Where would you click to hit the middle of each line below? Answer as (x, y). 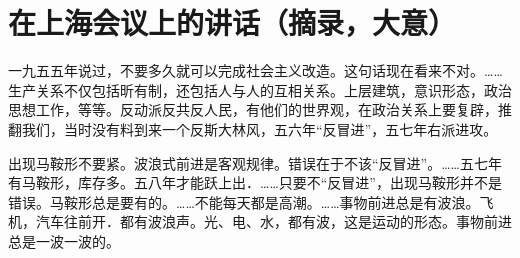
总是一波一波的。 (64, 240)
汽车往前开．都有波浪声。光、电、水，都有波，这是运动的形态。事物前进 (273, 221)
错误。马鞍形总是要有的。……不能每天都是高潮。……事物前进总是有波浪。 (244, 201)
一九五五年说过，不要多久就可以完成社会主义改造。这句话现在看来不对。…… (255, 70)
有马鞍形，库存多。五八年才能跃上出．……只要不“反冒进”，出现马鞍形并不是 (255, 182)
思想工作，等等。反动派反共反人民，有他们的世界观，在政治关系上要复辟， (253, 109)
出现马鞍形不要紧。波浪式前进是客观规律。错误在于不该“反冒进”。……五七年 (255, 162)
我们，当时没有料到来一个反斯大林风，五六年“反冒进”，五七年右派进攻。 (259, 128)
